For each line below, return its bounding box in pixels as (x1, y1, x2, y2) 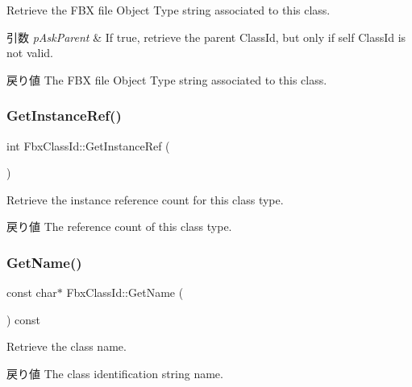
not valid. (6, 44, 53, 61)
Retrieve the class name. (6, 338, 127, 355)
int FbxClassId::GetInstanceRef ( (6, 137, 170, 154)
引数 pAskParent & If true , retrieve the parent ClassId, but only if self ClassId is (6, 28, 406, 45)
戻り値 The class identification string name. (6, 364, 223, 381)
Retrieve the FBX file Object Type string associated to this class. (6, 2, 331, 18)
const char (6, 284, 57, 301)
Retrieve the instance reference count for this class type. (6, 191, 284, 208)
